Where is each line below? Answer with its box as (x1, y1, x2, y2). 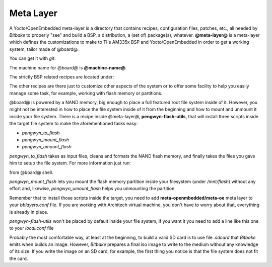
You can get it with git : (9, 55, 56, 61)
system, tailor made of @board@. (9, 46, 79, 52)
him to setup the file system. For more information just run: (9, 160, 131, 166)
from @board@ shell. (9, 169, 54, 175)
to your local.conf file (9, 225, 54, 231)
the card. (9, 255, 28, 261)
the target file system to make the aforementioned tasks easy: (9, 121, 138, 127)
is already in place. (9, 209, 49, 215)
